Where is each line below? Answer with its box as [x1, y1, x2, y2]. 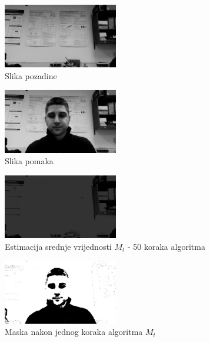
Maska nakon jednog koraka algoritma [5, 325, 143, 338]
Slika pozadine [5, 69, 57, 82]
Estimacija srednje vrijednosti [5, 240, 112, 252]
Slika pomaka [5, 155, 54, 167]
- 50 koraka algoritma [128, 240, 205, 252]
